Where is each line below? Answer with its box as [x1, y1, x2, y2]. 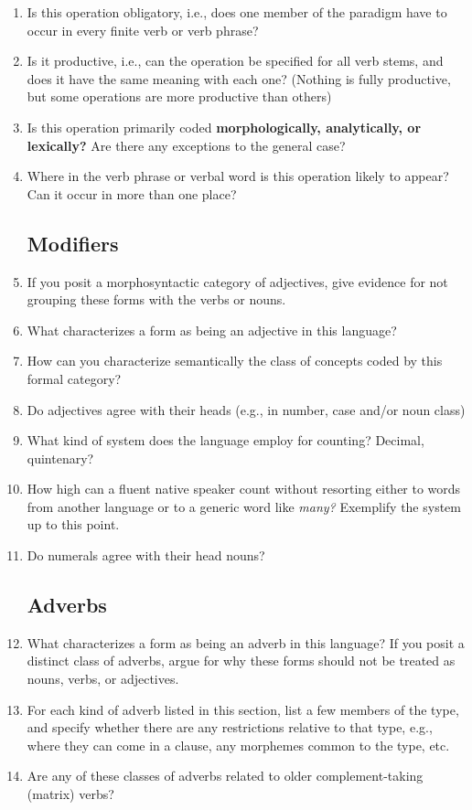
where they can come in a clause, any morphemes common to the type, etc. [27, 735, 450, 754]
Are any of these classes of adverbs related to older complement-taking [27, 766, 424, 785]
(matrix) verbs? [27, 784, 114, 804]
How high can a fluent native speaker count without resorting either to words [27, 479, 461, 498]
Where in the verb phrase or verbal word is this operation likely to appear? [27, 166, 449, 186]
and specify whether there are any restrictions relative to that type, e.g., [27, 718, 433, 737]
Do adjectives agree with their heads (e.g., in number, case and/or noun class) [27, 400, 466, 419]
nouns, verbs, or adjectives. [27, 669, 179, 688]
